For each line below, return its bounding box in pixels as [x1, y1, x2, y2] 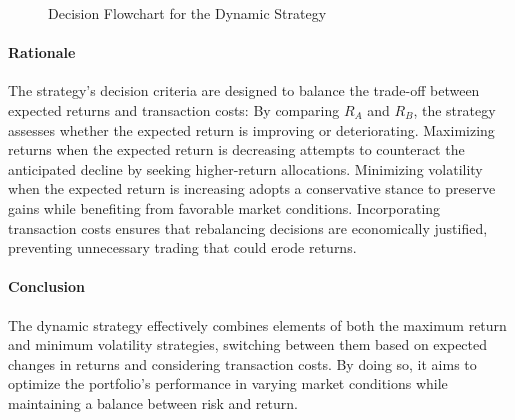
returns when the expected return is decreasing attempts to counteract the [8, 139, 465, 160]
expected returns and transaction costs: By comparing [8, 99, 340, 120]
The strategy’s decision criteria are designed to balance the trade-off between [8, 80, 480, 101]
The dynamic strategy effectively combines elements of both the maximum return [8, 314, 507, 335]
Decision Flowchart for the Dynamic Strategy [48, 3, 327, 23]
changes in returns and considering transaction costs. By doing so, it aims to [8, 353, 477, 374]
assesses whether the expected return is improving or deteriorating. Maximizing [8, 119, 495, 140]
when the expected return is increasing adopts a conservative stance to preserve [8, 178, 496, 199]
